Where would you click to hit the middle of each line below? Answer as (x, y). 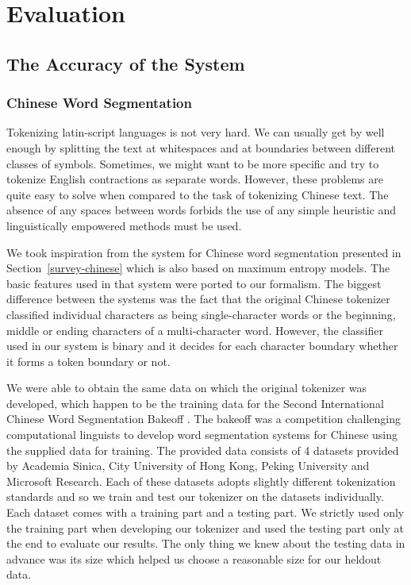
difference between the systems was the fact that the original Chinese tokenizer (198, 299)
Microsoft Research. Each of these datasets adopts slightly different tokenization (201, 481)
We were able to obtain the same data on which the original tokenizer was (187, 388)
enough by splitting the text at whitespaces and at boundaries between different (201, 147)
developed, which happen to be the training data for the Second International (195, 403)
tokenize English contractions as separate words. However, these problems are (195, 179)
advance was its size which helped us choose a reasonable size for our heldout (194, 558)
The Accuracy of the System (126, 63)
